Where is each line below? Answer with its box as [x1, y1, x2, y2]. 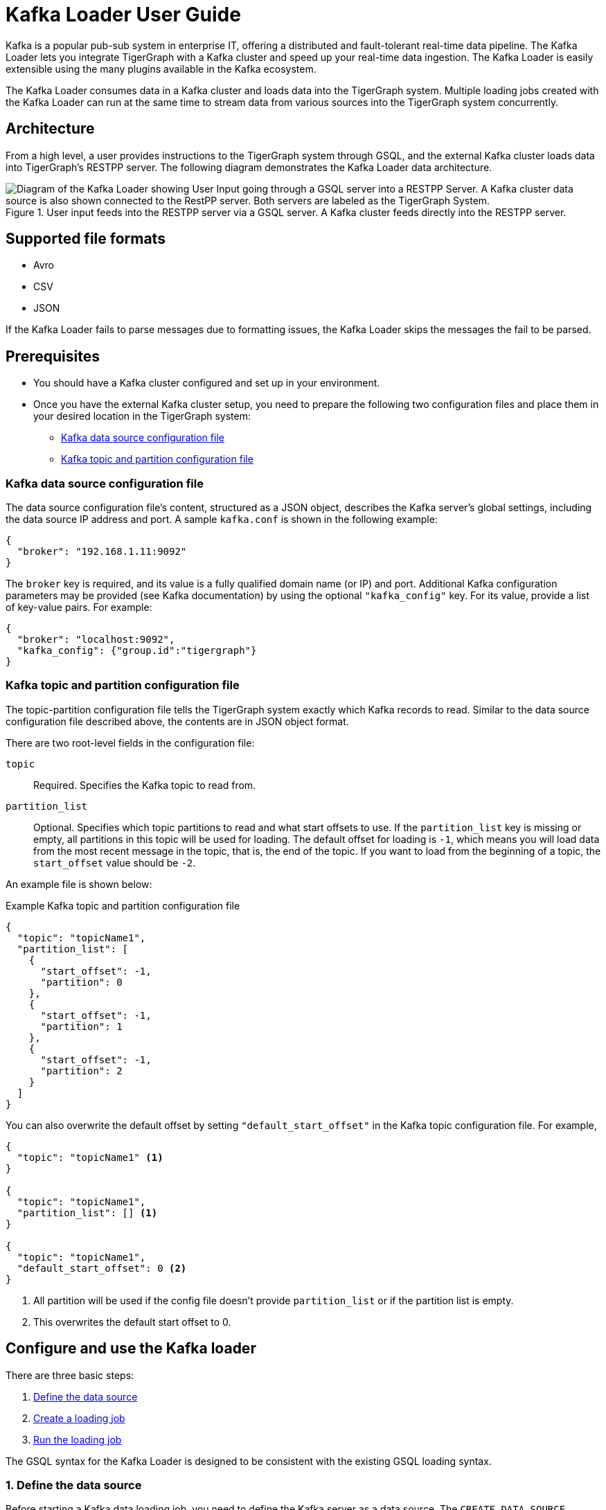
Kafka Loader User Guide [6, 3, 241, 26]
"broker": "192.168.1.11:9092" [17, 546, 187, 558]
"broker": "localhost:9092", [17, 634, 175, 646]
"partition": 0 [40, 976, 123, 988]
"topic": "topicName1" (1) [17, 1151, 163, 1163]
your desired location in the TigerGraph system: [33, 410, 251, 423]
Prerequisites [6, 347, 100, 365]
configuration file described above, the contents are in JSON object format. [6, 715, 349, 727]
